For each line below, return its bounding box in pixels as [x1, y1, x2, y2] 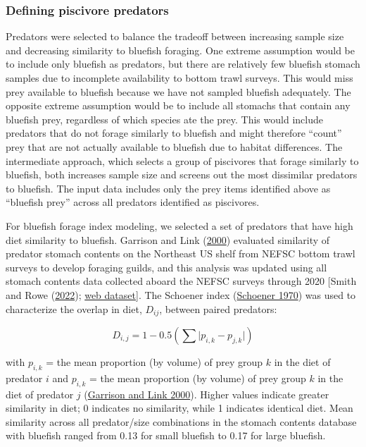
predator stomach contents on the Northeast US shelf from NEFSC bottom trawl [6, 246, 355, 261]
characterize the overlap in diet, [6, 301, 142, 316]
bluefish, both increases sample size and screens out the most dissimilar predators [6, 167, 358, 182]
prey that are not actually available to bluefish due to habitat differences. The [6, 139, 343, 154]
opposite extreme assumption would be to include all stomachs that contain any [6, 98, 351, 113]
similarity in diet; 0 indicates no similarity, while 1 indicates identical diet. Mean [6, 400, 353, 415]
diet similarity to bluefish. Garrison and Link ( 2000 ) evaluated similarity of [6, 232, 330, 247]
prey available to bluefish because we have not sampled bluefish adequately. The [6, 84, 351, 99]
